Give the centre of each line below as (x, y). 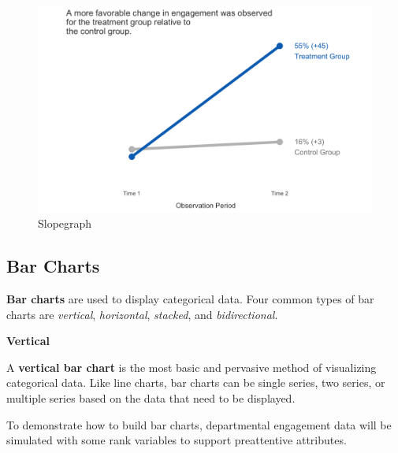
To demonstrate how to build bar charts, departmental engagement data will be (199, 424)
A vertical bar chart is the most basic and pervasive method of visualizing (192, 367)
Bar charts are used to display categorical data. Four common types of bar (190, 299)
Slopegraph (65, 223)
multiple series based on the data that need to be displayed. (151, 398)
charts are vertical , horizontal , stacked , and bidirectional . (142, 314)
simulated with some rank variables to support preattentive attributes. (177, 440)
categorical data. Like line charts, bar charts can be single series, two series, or (196, 382)
